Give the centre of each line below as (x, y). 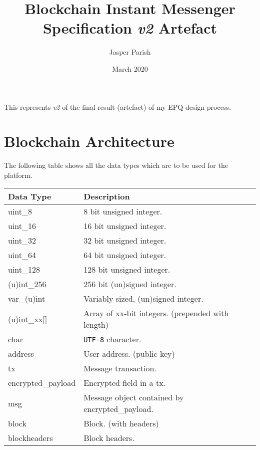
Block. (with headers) (121, 423)
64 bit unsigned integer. (125, 255)
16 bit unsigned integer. (125, 226)
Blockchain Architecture (89, 141)
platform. (18, 175)
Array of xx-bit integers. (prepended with (156, 313)
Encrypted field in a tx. (125, 383)
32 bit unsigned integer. (125, 241)
